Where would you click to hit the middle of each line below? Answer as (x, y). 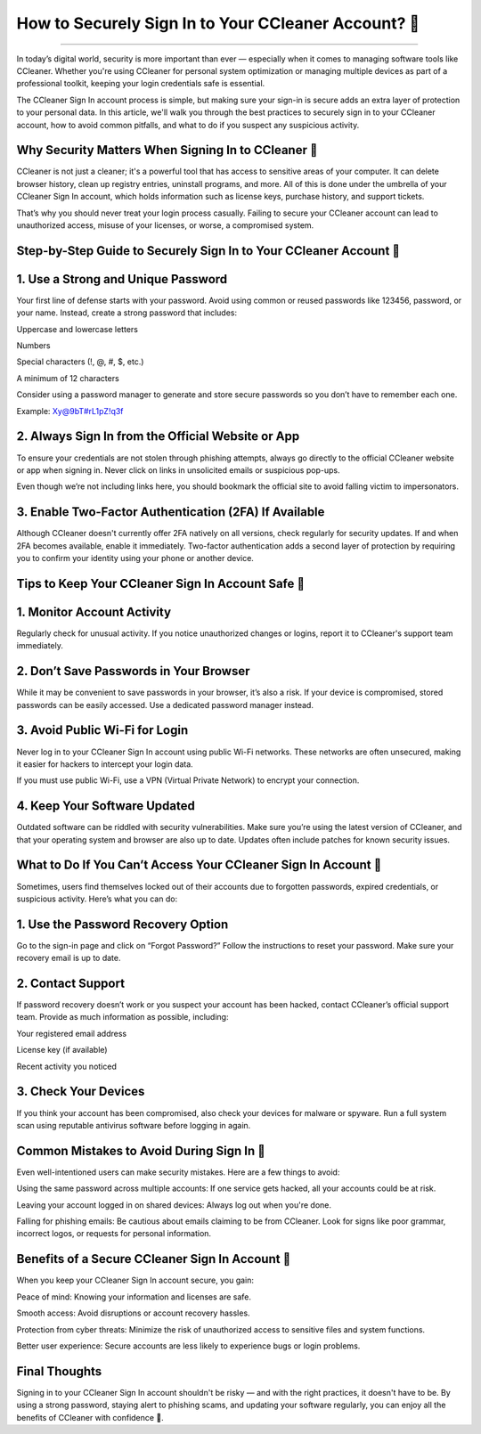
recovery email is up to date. (69, 958)
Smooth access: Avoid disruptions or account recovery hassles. (133, 1313)
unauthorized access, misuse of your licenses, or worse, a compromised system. (165, 225)
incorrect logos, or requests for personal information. (114, 1234)
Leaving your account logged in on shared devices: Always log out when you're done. (174, 1205)
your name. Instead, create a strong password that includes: (127, 313)
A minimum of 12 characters (68, 378)
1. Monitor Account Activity (94, 611)
